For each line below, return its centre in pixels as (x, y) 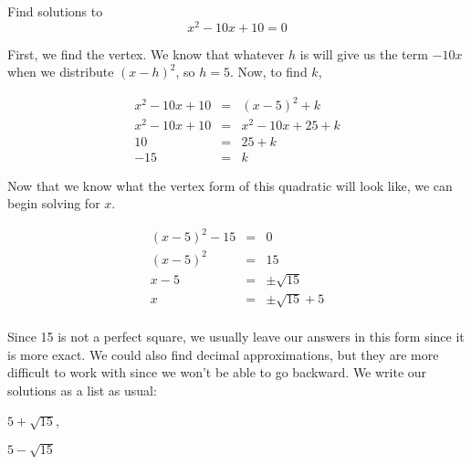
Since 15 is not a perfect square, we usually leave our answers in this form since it (236, 336)
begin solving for (54, 203)
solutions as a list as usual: (82, 390)
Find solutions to (55, 11)
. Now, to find (268, 72)
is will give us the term (364, 53)
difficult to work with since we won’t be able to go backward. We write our (217, 372)
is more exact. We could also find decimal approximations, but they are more (223, 354)
